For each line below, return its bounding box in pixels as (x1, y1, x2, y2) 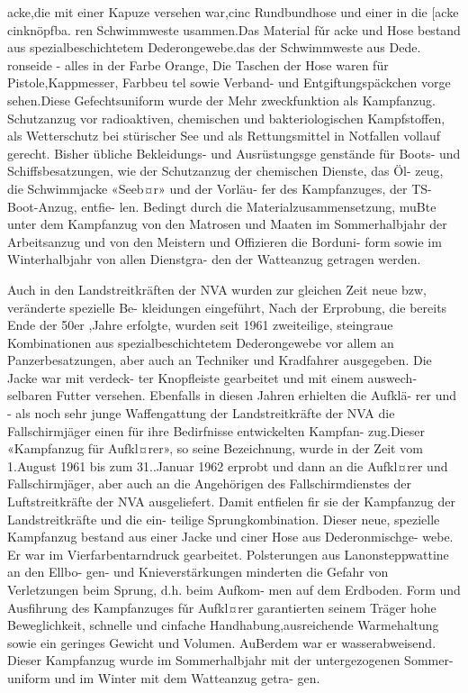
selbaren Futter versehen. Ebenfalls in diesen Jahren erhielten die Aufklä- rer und (7, 386, 456, 405)
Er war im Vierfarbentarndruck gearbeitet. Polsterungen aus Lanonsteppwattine (7, 544, 449, 563)
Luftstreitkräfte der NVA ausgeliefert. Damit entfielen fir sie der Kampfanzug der (7, 492, 455, 511)
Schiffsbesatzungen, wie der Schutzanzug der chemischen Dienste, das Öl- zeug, (7, 161, 444, 180)
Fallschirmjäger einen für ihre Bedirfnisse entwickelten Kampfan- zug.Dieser (7, 421, 425, 440)
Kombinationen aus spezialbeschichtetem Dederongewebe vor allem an (7, 333, 394, 351)
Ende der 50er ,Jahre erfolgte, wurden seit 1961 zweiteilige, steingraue (7, 315, 393, 334)
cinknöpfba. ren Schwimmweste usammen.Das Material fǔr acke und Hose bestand (7, 20, 461, 39)
